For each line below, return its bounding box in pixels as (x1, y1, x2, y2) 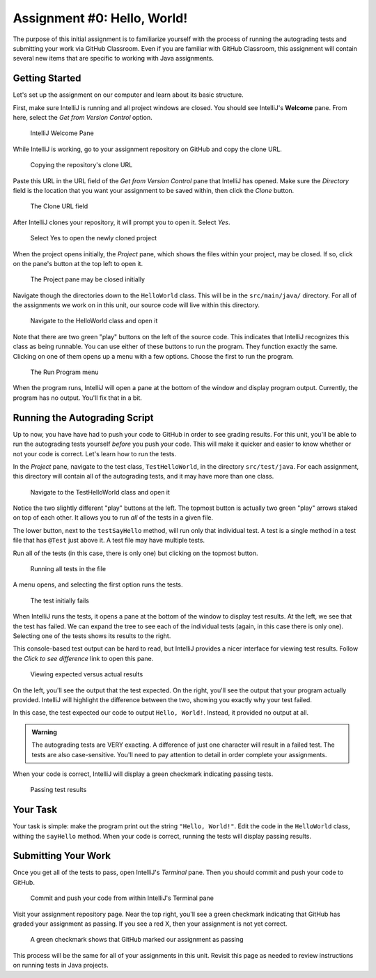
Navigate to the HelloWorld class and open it (30, 317, 158, 325)
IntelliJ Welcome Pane (30, 129, 94, 137)
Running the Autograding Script (13, 412, 154, 424)
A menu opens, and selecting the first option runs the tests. (13, 580, 183, 589)
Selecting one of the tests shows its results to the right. (13, 631, 171, 640)
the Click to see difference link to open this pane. (13, 654, 154, 662)
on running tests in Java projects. (13, 961, 109, 970)
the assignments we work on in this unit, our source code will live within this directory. (13, 301, 260, 309)
